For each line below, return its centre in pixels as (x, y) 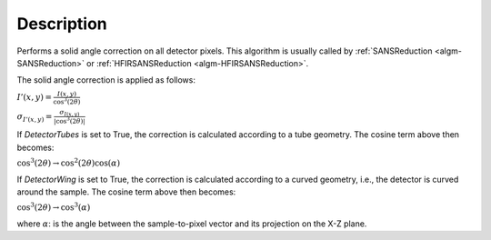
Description (62, 24)
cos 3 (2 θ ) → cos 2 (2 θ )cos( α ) (69, 162)
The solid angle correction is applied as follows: (106, 80)
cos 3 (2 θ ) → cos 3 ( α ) (54, 207)
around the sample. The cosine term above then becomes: (126, 192)
